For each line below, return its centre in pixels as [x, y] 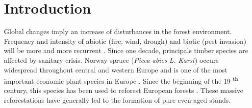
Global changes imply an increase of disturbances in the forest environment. [118, 31]
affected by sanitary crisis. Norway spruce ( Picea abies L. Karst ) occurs [111, 60]
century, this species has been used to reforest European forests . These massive [124, 90]
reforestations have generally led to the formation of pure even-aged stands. [117, 99]
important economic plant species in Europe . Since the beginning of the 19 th [121, 80]
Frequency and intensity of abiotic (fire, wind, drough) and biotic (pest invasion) [125, 41]
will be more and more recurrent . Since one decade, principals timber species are [126, 50]
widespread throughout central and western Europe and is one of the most [116, 69]
